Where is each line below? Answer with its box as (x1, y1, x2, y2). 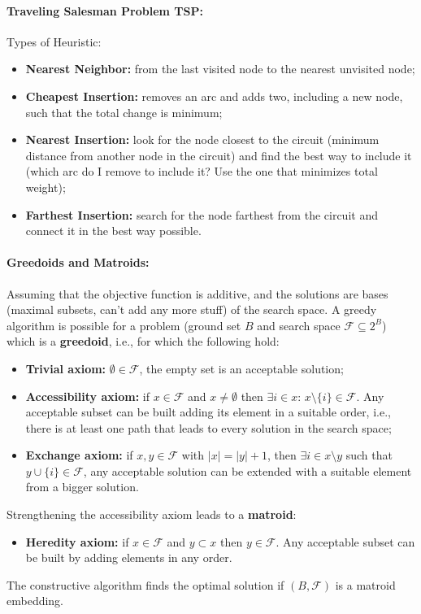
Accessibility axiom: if (25, 387, 150, 404)
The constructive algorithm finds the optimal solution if (7, 576, 284, 593)
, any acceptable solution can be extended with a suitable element (83, 462, 412, 479)
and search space (257, 316, 341, 333)
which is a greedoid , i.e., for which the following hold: (7, 333, 280, 350)
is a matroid (335, 576, 396, 593)
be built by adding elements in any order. (25, 549, 232, 566)
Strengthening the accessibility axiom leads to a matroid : (7, 506, 297, 523)
